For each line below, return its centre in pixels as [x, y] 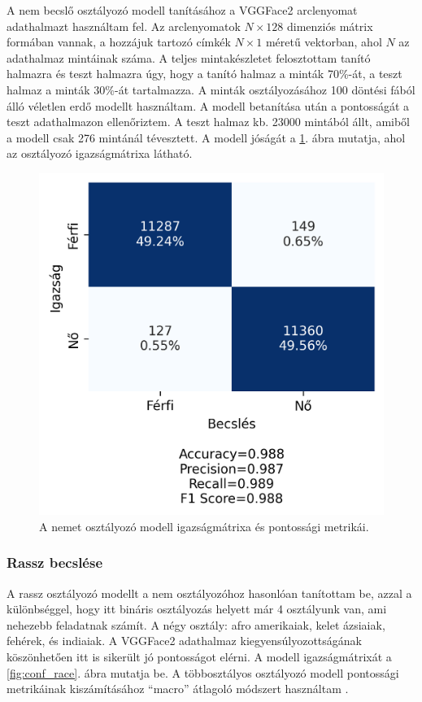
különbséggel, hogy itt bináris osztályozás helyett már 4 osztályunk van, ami [197, 609]
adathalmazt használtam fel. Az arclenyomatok [124, 26]
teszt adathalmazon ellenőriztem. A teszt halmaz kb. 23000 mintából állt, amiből [209, 122]
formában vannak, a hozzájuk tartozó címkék [119, 42]
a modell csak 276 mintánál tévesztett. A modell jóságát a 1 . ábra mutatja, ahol [206, 137]
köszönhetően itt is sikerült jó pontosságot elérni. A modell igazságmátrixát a [199, 656]
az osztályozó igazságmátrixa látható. [100, 153]
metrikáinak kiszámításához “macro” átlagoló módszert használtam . [178, 689]
